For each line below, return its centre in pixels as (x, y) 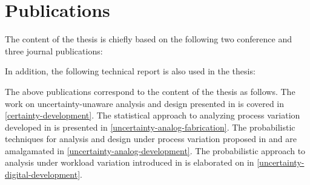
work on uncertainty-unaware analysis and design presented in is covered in (145, 103)
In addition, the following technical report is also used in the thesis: (130, 71)
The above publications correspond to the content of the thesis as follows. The (150, 91)
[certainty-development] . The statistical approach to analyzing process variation (153, 115)
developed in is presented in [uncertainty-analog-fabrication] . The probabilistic (150, 127)
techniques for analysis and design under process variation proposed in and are (151, 139)
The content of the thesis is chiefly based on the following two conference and (148, 39)
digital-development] (43, 174)
